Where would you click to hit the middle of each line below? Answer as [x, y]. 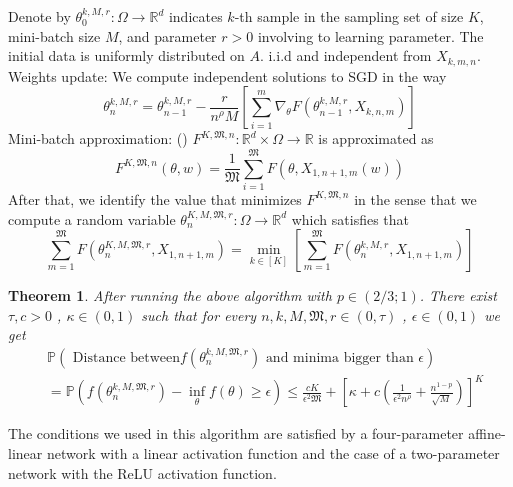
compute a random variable [92, 218]
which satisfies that [350, 218]
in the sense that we [415, 198]
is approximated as [376, 138]
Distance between [126, 357]
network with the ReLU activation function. [142, 472]
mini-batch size [54, 35]
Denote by [39, 16]
